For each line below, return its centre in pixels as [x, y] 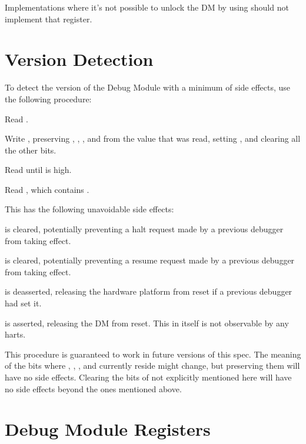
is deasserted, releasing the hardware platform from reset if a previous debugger [149, 291]
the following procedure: [48, 99]
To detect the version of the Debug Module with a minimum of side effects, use [148, 87]
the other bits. [31, 150]
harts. [15, 334]
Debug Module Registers [108, 429]
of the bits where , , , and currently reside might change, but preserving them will [152, 365]
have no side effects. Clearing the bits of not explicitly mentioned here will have [148, 377]
